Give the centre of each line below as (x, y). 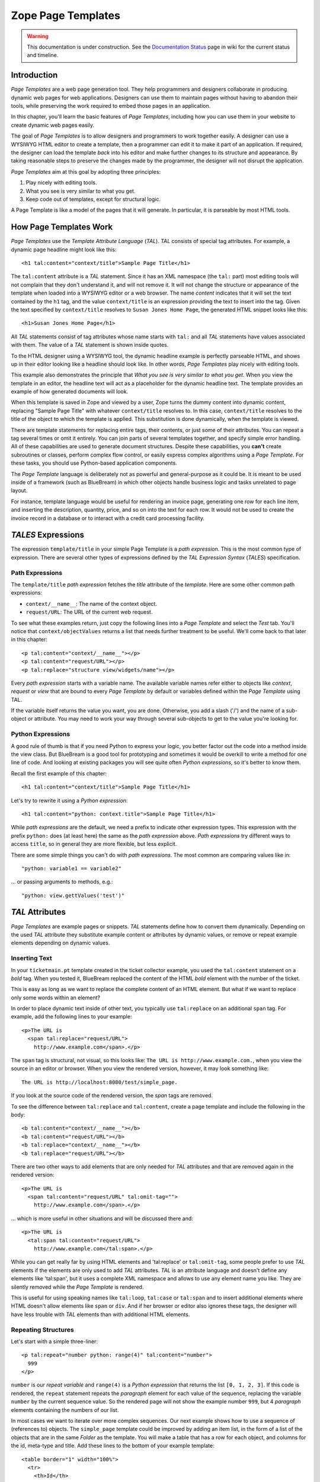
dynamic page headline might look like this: (64, 250)
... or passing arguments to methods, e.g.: (62, 882)
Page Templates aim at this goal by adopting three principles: (86, 171)
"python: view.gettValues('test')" (73, 895)
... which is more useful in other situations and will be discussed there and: (102, 1218)
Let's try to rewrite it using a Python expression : (69, 800)
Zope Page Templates (66, 15)
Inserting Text (32, 959)
